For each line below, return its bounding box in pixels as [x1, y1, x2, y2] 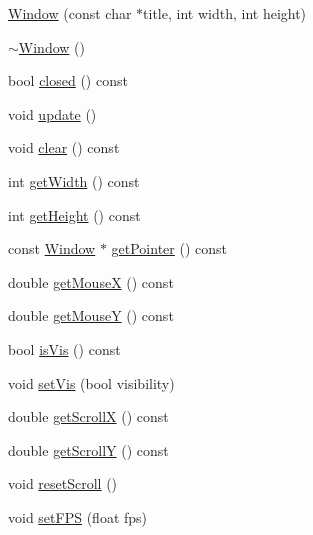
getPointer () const [111, 238, 227, 259]
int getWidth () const [8, 170, 140, 191]
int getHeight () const [8, 204, 141, 225]
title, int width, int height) [143, 3, 307, 23]
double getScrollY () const [8, 439, 169, 460]
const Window [8, 238, 96, 259]
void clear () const [8, 137, 120, 158]
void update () [8, 103, 97, 124]
